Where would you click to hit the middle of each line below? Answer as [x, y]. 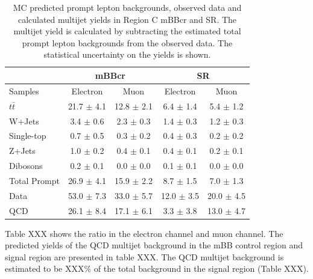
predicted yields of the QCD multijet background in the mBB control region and [154, 245]
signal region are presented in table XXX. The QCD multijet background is [144, 256]
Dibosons [26, 166]
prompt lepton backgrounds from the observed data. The [127, 42]
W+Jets [24, 121]
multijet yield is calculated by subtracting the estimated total [127, 31]
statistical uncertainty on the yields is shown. [127, 54]
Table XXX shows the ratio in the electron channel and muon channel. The [144, 233]
